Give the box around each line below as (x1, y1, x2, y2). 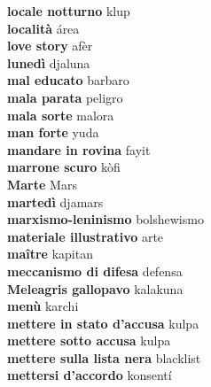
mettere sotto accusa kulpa (7, 331, 171, 350)
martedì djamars (7, 192, 104, 211)
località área (7, 19, 80, 37)
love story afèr (7, 36, 93, 55)
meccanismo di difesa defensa (7, 261, 183, 280)
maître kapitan (7, 244, 93, 263)
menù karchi (7, 297, 79, 315)
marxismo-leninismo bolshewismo (7, 210, 204, 228)
